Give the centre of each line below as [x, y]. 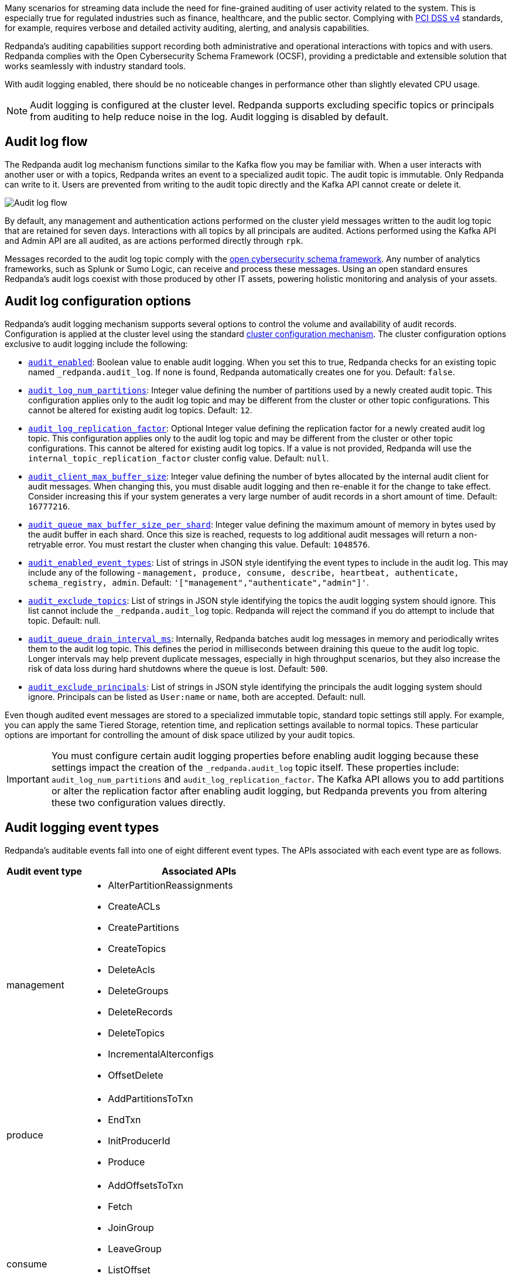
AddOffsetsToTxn [146, 1185]
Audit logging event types [82, 828]
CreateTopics [137, 948]
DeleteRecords [140, 1012]
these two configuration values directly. [138, 802]
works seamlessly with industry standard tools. [95, 66]
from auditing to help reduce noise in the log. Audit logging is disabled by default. [209, 117]
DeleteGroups [138, 990]
